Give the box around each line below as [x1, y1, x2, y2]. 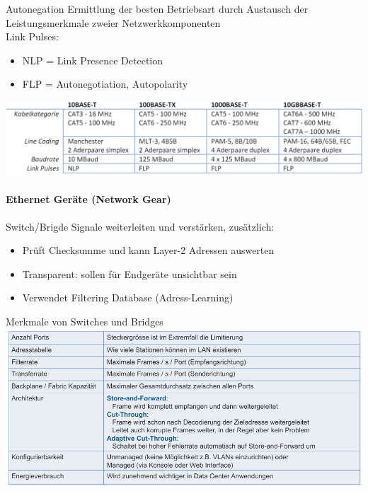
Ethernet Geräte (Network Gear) [6, 192, 171, 207]
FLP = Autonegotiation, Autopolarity [22, 76, 188, 91]
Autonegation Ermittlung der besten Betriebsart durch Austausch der [6, 1, 309, 16]
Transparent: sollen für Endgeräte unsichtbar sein [22, 266, 237, 281]
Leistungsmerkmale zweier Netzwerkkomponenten [6, 15, 221, 30]
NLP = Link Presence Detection [22, 52, 163, 67]
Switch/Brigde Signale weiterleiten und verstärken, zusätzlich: [6, 219, 275, 233]
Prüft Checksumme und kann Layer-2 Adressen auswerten [22, 243, 275, 258]
